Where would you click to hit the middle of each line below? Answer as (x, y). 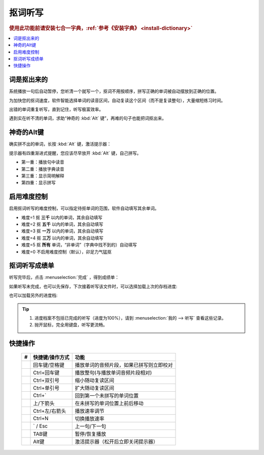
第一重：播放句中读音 (43, 162)
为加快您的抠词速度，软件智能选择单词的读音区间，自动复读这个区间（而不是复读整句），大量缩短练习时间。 (117, 100)
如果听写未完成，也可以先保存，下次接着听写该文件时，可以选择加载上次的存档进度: (93, 286)
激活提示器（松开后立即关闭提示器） (117, 441)
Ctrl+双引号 (46, 380)
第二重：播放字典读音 (43, 169)
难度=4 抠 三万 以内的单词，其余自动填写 (62, 238)
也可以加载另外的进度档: (33, 295)
